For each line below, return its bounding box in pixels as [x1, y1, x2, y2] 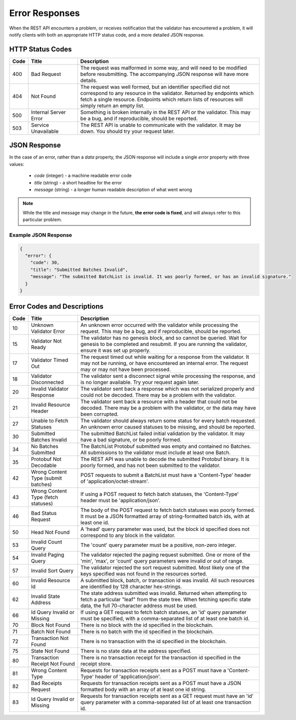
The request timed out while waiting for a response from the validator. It [80, 353, 249, 360]
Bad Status [30, 510, 57, 517]
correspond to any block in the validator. [80, 532, 176, 539]
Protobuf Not [30, 455, 62, 462]
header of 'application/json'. [95, 673, 161, 680]
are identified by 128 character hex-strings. [80, 583, 182, 590]
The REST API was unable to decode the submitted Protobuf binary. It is [80, 455, 249, 462]
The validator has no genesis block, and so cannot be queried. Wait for [80, 334, 247, 341]
